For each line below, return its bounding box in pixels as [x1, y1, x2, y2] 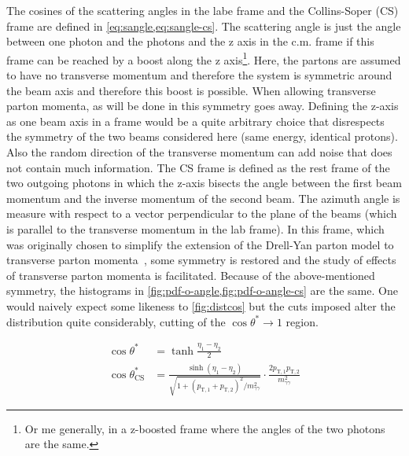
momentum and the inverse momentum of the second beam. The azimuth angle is [6, 189, 400, 206]
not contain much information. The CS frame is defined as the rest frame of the [6, 159, 390, 175]
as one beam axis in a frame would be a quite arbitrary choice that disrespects [6, 112, 385, 129]
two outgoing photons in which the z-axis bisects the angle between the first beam [6, 175, 402, 191]
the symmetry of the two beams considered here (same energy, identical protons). [6, 128, 398, 145]
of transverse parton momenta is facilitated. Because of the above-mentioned [6, 267, 375, 283]
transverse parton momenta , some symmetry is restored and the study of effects [6, 252, 396, 268]
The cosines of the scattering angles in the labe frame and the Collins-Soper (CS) [6, 2, 399, 18]
